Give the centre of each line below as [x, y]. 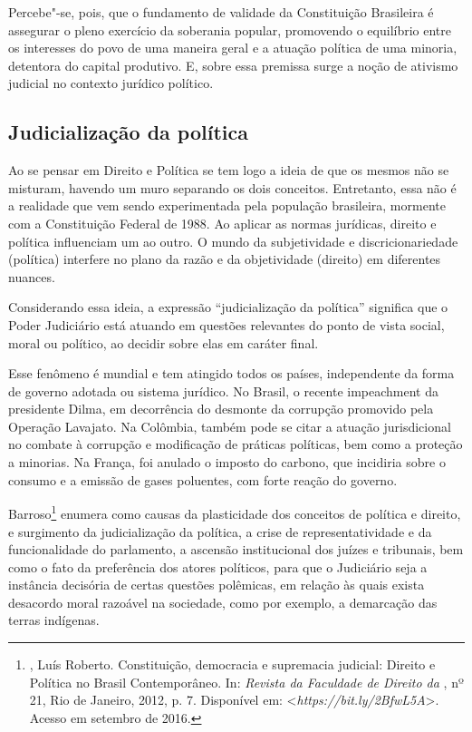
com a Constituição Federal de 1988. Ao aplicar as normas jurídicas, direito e [222, 223]
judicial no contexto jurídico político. [111, 83]
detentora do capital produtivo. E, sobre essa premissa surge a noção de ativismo [233, 65]
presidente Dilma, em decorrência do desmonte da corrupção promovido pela [221, 409]
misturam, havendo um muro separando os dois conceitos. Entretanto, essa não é [232, 187]
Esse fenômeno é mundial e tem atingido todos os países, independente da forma [231, 373]
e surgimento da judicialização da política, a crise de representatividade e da [220, 531]
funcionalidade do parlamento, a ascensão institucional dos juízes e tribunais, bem [236, 549]
